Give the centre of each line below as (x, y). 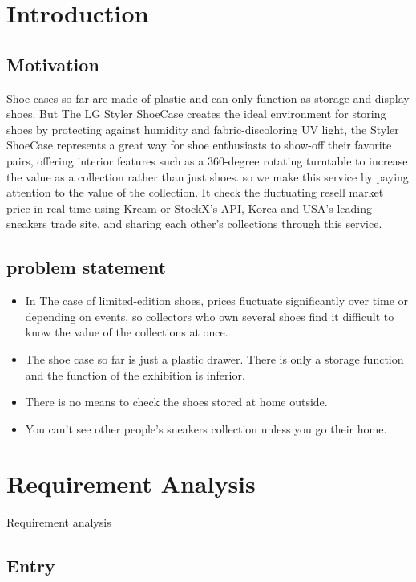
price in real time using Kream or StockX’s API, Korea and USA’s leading (190, 208)
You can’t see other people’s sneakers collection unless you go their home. (206, 428)
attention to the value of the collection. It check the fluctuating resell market (195, 192)
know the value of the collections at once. (127, 332)
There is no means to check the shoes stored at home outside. (176, 402)
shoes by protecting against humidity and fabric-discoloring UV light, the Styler (203, 129)
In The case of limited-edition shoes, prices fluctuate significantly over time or (217, 301)
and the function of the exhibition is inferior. (135, 374)
